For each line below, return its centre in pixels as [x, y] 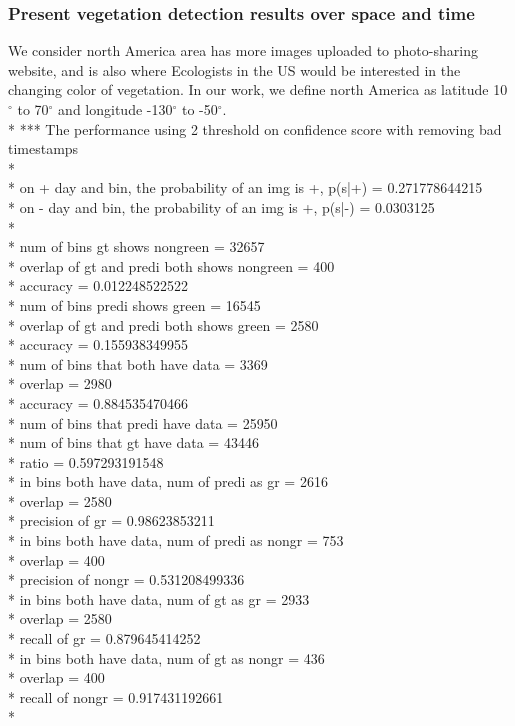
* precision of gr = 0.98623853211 [111, 520]
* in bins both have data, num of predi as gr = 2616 [168, 481]
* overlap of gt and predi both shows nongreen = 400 [171, 265]
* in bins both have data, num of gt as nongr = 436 [166, 657]
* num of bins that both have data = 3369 [138, 363]
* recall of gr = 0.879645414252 [104, 638]
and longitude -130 [115, 109]
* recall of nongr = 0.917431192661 [116, 696]
